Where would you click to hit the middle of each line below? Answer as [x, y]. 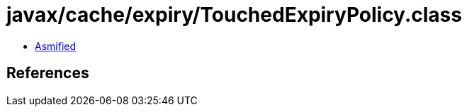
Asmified [56, 46]
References [48, 73]
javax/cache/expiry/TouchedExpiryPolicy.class [234, 15]
